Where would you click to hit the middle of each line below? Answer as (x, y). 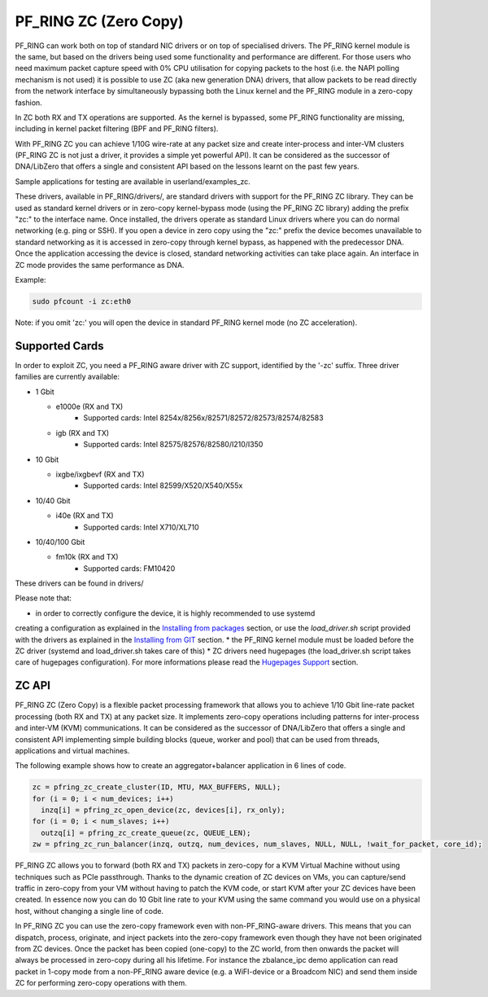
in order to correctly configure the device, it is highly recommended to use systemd (175, 613)
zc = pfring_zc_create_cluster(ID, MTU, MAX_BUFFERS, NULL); (157, 787)
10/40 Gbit (53, 500)
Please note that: (44, 598)
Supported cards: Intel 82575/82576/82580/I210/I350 (173, 445)
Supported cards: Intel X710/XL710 (141, 527)
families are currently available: (67, 377)
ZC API (33, 685)
